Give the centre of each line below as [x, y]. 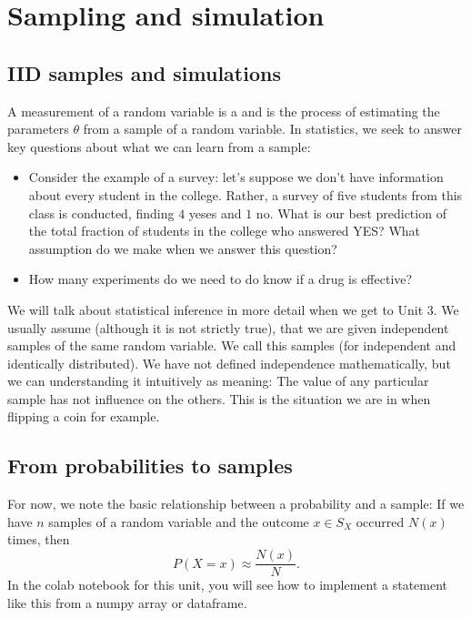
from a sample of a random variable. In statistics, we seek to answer [272, 129]
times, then [39, 539]
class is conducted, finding [101, 213]
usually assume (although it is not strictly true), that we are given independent [228, 327]
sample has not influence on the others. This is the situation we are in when [219, 398]
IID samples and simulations [144, 72]
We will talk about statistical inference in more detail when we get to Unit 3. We [233, 309]
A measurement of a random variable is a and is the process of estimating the [224, 111]
